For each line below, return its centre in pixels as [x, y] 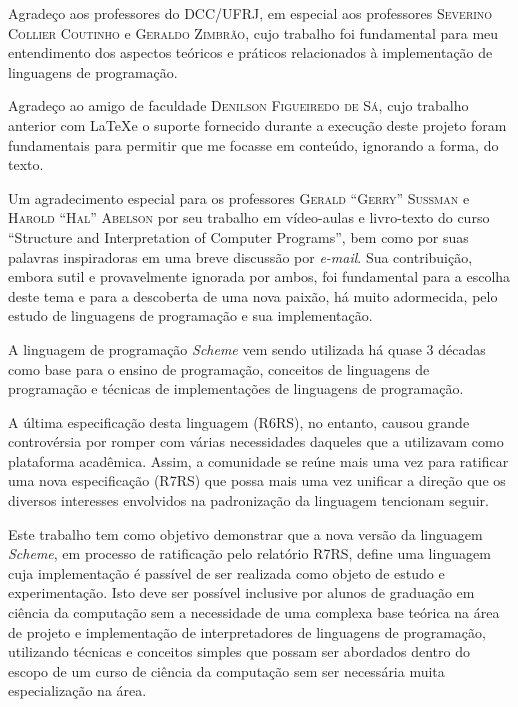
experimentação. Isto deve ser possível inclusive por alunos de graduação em [241, 592]
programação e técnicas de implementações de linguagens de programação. [236, 388]
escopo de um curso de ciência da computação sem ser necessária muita [226, 670]
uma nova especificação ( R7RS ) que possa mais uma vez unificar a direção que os [257, 480]
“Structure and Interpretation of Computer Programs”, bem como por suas [238, 236]
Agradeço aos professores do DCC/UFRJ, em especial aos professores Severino [250, 13]
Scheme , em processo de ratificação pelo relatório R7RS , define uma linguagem [249, 553]
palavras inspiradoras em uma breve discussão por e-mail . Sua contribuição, [240, 256]
